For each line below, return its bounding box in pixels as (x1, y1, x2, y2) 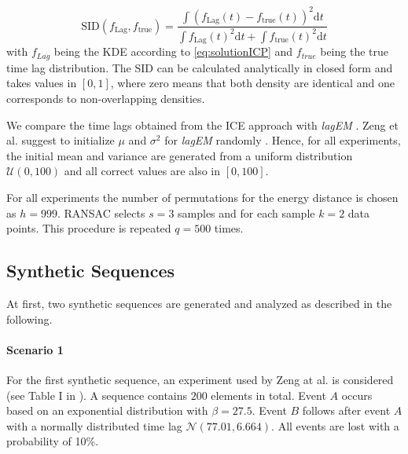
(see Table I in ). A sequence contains (6, 386, 188, 403)
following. (6, 310, 53, 327)
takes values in (6, 75, 77, 91)
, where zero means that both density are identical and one (110, 75, 395, 91)
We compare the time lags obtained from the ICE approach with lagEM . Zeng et (6, 116, 399, 133)
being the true (320, 43, 388, 60)
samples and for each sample (178, 204, 315, 221)
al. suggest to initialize (6, 132, 115, 148)
